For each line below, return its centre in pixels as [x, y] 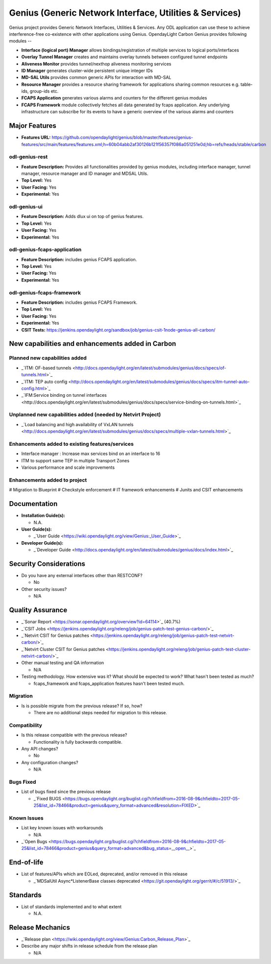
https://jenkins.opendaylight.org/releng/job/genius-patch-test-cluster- [180, 649]
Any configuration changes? [50, 762]
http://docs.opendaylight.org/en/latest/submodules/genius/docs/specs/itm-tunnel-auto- [160, 382]
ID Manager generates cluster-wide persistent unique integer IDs [87, 71]
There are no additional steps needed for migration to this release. [100, 713]
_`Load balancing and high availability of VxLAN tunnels [77, 424]
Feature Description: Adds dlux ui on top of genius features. [83, 217]
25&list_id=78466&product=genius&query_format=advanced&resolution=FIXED [114, 805]
